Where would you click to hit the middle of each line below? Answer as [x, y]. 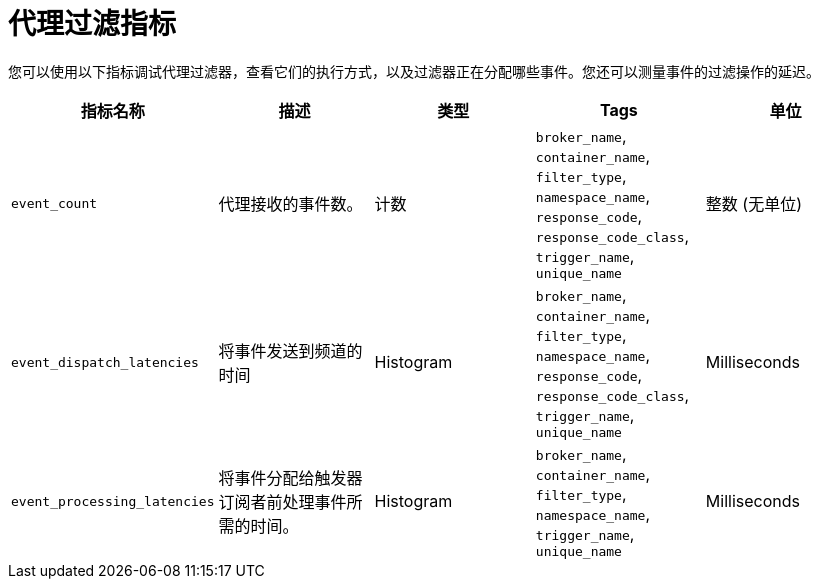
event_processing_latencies [113, 501]
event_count [54, 203]
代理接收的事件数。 [290, 204]
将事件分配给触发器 [290, 478]
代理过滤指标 [92, 24]
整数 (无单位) [753, 204]
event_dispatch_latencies [105, 362]
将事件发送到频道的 [290, 351]
